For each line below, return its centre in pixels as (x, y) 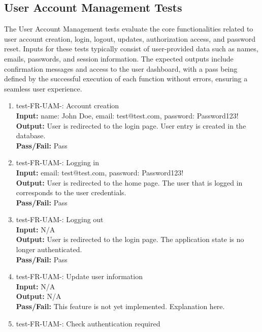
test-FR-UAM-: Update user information (79, 276)
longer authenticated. (49, 249)
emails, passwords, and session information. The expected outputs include (119, 58)
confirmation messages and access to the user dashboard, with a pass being (121, 68)
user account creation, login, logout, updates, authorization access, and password (130, 38)
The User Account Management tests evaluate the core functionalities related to (129, 29)
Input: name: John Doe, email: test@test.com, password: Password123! (127, 115)
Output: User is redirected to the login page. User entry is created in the (131, 125)
